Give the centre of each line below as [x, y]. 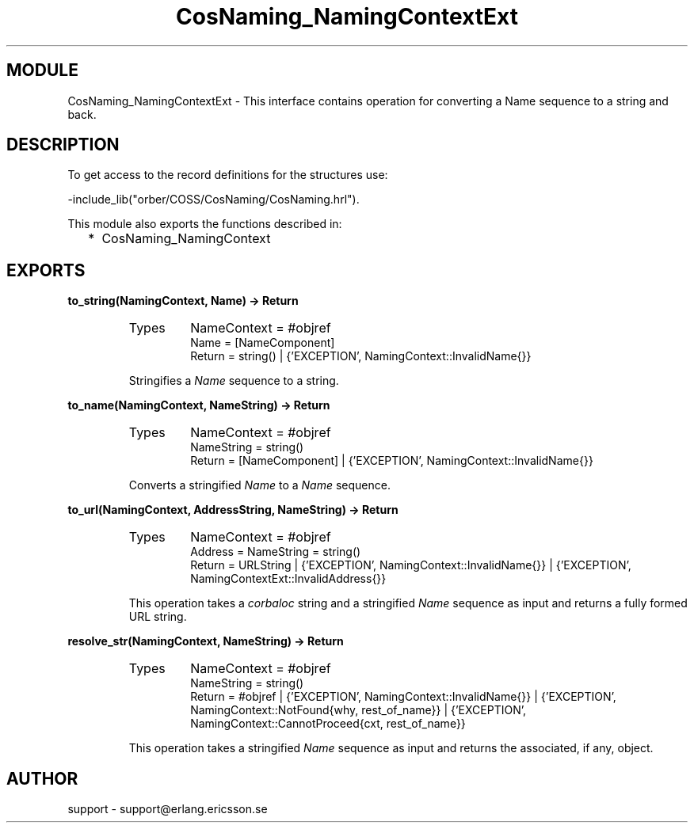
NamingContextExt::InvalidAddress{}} [288, 579]
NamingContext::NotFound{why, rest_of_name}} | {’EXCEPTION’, [358, 710]
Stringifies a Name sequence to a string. [234, 381]
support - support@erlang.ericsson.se [168, 809]
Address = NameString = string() [276, 552]
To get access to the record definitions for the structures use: [228, 175]
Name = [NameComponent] [263, 343]
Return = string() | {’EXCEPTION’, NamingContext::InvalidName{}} [361, 356]
